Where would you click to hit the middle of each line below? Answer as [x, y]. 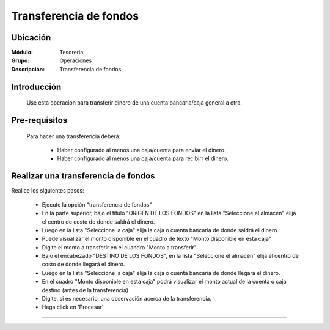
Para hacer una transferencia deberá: [74, 136]
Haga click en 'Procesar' [73, 307]
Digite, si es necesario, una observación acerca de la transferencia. [127, 299]
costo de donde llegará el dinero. [83, 264]
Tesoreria [71, 53]
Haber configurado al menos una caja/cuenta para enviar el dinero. [141, 150]
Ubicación [31, 38]
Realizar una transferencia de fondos [83, 176]
